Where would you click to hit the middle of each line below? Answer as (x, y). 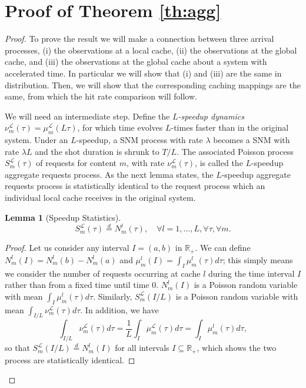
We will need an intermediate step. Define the (87, 116)
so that (17, 348)
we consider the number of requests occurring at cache (103, 273)
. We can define (223, 248)
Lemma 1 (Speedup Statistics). (63, 217)
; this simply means (258, 259)
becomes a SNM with (252, 140)
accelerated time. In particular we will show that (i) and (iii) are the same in (143, 73)
